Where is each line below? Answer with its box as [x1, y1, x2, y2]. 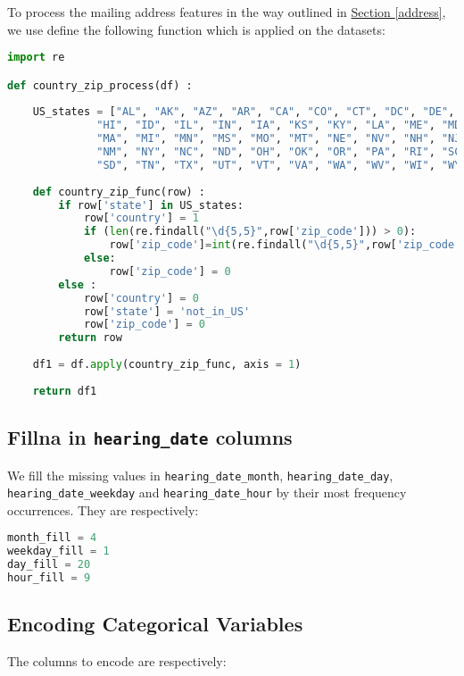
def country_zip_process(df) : [7, 79, 193, 92]
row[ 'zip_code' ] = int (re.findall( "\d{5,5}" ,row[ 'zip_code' [109, 238, 461, 252]
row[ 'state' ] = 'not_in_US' [83, 305, 251, 318]
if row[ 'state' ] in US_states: [58, 198, 244, 212]
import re [7, 51, 65, 64]
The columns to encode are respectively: [7, 652, 227, 671]
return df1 [32, 384, 97, 397]
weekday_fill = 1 [7, 545, 110, 558]
